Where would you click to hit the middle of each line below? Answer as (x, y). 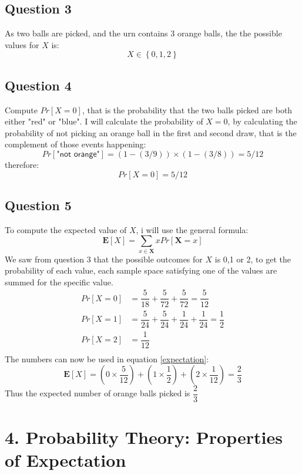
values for (22, 44)
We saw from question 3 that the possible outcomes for (104, 259)
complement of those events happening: (75, 144)
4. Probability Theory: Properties (144, 437)
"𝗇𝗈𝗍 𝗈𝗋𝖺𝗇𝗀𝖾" (78, 154)
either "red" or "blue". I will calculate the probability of (104, 121)
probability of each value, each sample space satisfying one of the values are (141, 270)
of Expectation (66, 459)
